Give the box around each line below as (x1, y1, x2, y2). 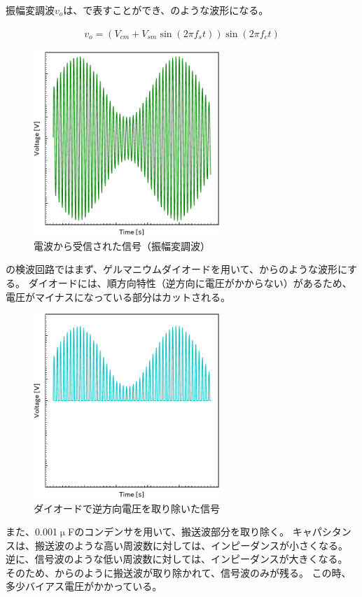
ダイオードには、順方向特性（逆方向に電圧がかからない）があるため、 (28, 276, 352, 290)
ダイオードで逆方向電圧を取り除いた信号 (34, 500, 220, 515)
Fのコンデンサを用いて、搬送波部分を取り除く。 (68, 524, 290, 539)
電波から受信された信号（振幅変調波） (34, 238, 210, 253)
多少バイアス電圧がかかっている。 (6, 579, 162, 594)
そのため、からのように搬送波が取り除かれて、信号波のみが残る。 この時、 (6, 565, 351, 580)
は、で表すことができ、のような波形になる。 (63, 3, 269, 17)
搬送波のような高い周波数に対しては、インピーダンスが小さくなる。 (34, 538, 349, 552)
